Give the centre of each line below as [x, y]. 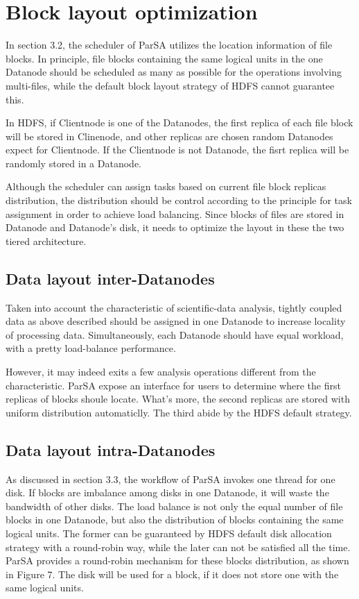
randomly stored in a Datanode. [73, 163]
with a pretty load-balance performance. [91, 348]
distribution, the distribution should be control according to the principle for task [179, 200]
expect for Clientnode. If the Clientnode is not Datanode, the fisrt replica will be [177, 150]
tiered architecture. [46, 241]
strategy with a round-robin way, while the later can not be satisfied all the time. [178, 547]
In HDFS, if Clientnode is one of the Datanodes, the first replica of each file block [179, 123]
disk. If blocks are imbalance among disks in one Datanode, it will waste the [167, 492]
